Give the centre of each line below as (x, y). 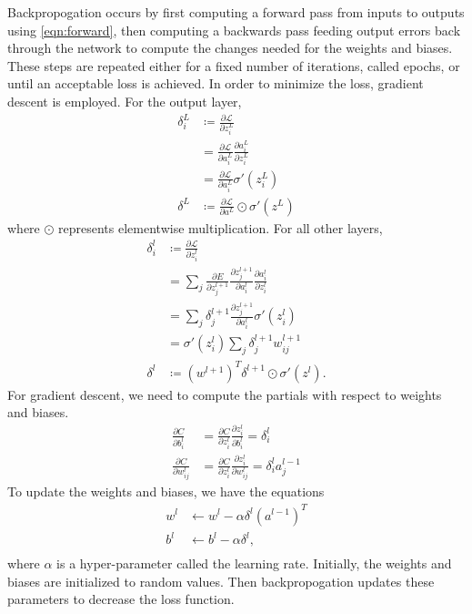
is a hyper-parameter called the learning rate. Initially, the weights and (254, 563)
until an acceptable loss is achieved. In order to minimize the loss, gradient (216, 83)
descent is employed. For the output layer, (125, 101)
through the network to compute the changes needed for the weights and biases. (230, 48)
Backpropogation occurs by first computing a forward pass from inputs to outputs (236, 12)
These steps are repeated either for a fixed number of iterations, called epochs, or (234, 65)
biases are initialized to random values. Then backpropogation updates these (221, 581)
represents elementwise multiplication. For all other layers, (221, 227)
